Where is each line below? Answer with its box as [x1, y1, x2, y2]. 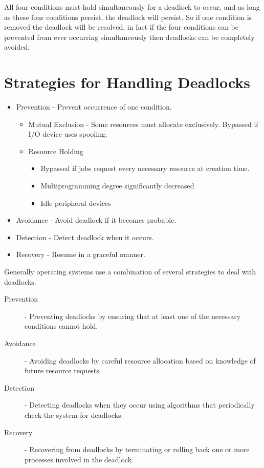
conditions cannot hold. [25, 321, 98, 331]
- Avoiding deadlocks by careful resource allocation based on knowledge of [25, 355, 256, 366]
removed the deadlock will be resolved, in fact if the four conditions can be [4, 22, 238, 32]
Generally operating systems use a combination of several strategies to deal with [4, 266, 256, 277]
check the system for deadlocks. [25, 409, 123, 420]
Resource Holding [28, 145, 83, 156]
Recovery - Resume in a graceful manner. [16, 249, 145, 260]
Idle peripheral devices [40, 197, 111, 208]
